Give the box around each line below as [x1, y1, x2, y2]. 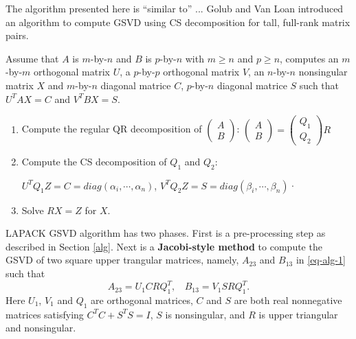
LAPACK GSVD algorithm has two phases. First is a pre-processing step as [5, 226, 326, 240]
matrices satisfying [5, 307, 84, 321]
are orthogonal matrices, [91, 292, 193, 307]
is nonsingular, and [165, 307, 245, 321]
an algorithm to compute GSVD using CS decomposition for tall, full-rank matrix [5, 14, 351, 29]
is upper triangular [258, 307, 338, 321]
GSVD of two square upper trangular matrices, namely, [5, 253, 239, 267]
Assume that [5, 51, 59, 65]
